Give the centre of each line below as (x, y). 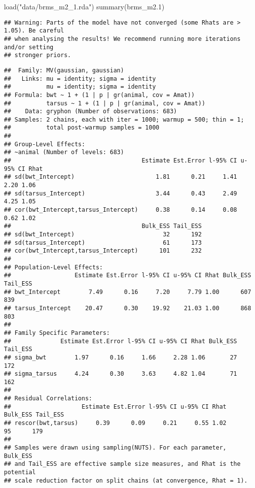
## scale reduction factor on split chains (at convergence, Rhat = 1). (126, 480)
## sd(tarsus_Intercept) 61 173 (103, 243)
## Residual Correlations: (48, 399)
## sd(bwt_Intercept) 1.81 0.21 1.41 (121, 177)
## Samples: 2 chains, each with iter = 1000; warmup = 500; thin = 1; (124, 119)
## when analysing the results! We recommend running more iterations (122, 39)
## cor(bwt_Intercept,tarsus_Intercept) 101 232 (103, 251)
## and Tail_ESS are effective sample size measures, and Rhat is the (122, 464)
